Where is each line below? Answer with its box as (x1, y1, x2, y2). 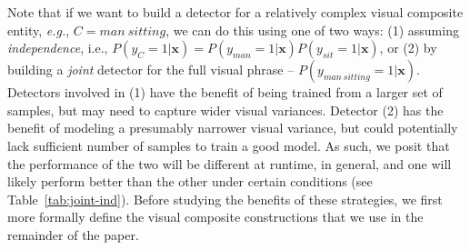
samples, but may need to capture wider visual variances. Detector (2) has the (7, 100, 444, 119)
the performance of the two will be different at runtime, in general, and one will (7, 154, 452, 173)
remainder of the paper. (7, 225, 139, 244)
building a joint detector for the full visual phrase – (7, 60, 295, 79)
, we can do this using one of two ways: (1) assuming (165, 20, 459, 39)
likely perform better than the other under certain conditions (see (7, 172, 373, 191)
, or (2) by (379, 38, 437, 57)
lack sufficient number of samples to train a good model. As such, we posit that (7, 135, 450, 155)
